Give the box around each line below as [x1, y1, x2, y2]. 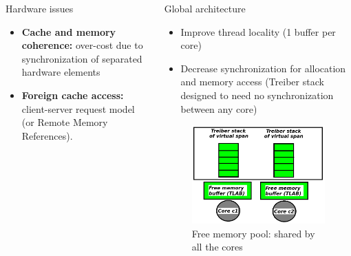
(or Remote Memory [21, 115, 108, 129]
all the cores [191, 239, 243, 254]
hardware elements [21, 65, 100, 79]
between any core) [180, 101, 257, 116]
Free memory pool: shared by [191, 226, 315, 240]
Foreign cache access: [21, 87, 124, 102]
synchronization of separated [21, 51, 142, 65]
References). [21, 128, 73, 142]
